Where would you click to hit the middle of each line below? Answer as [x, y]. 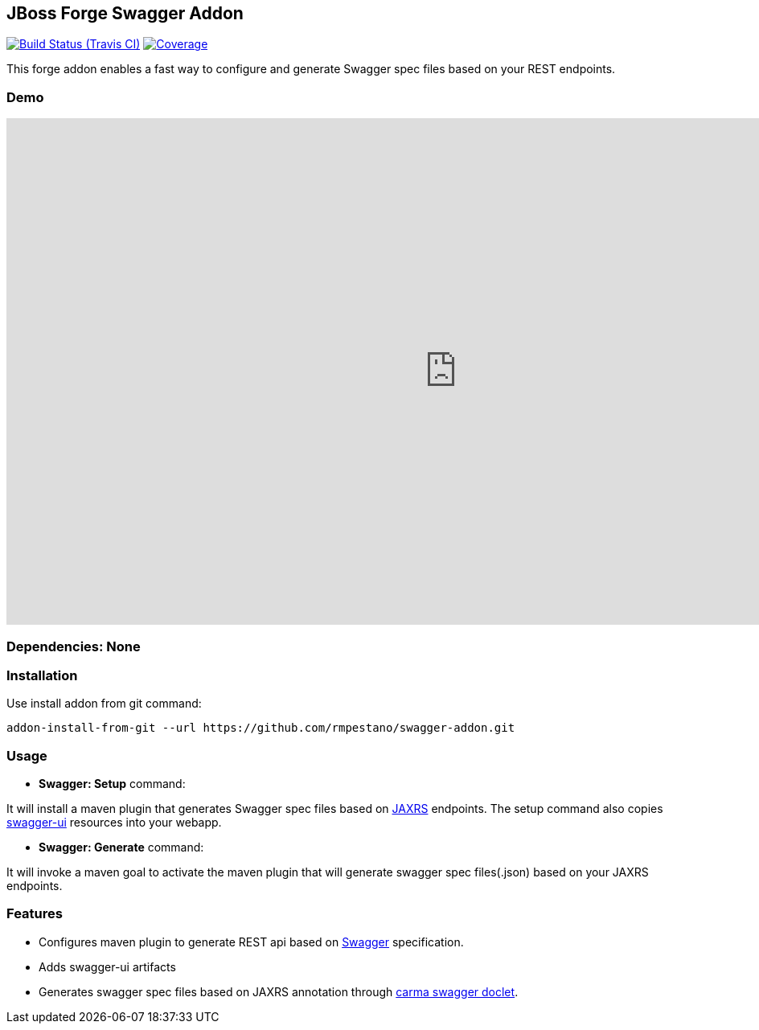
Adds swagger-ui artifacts [107, 966]
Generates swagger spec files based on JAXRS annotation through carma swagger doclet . [279, 991]
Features [35, 914]
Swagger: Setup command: [112, 784]
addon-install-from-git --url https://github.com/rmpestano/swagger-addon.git [261, 728]
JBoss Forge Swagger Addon [125, 13]
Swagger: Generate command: [121, 847]
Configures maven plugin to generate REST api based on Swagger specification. [251, 942]
